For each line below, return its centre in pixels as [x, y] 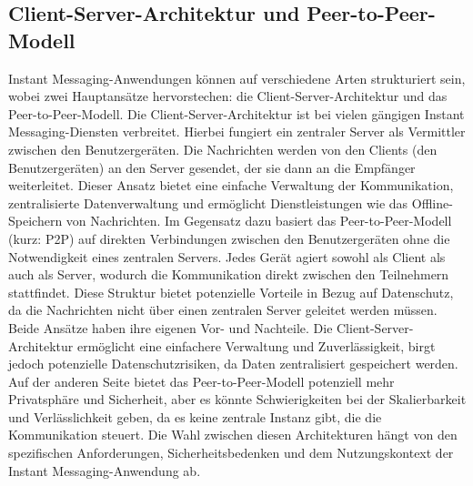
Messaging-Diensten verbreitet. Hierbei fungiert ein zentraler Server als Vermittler [237, 132]
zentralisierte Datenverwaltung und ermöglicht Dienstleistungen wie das [208, 202]
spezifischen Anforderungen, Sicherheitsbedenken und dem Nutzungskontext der [231, 453]
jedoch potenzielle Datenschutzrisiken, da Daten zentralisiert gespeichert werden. [233, 364]
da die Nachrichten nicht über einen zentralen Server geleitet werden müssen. [223, 310]
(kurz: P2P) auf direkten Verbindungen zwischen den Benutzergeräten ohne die [229, 238]
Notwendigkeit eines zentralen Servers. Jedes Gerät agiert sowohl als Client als [227, 256]
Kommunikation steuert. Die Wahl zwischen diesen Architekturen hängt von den [233, 435]
